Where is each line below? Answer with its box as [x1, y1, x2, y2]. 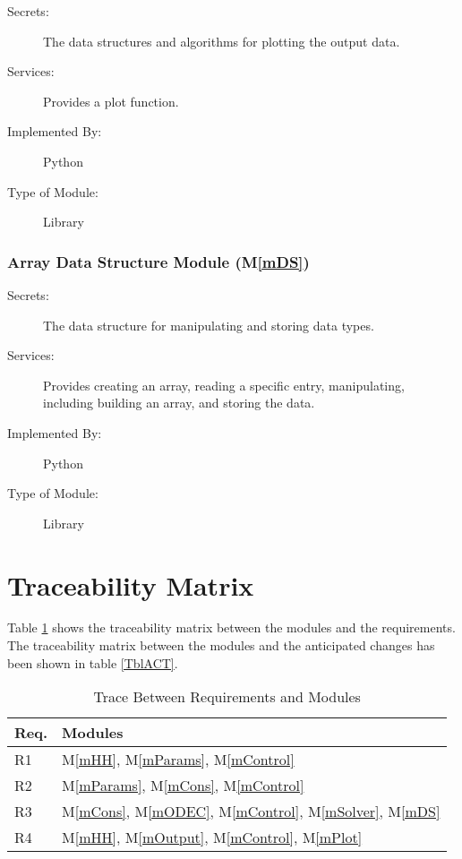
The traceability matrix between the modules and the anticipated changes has [7, 636, 435, 655]
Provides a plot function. [43, 91, 179, 110]
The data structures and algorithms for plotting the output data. [43, 31, 400, 50]
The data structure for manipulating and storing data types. [43, 315, 374, 334]
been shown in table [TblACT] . [7, 653, 178, 672]
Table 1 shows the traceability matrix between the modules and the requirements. [7, 618, 456, 637]
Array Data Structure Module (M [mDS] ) [7, 250, 310, 272]
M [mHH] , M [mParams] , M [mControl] [62, 749, 295, 770]
